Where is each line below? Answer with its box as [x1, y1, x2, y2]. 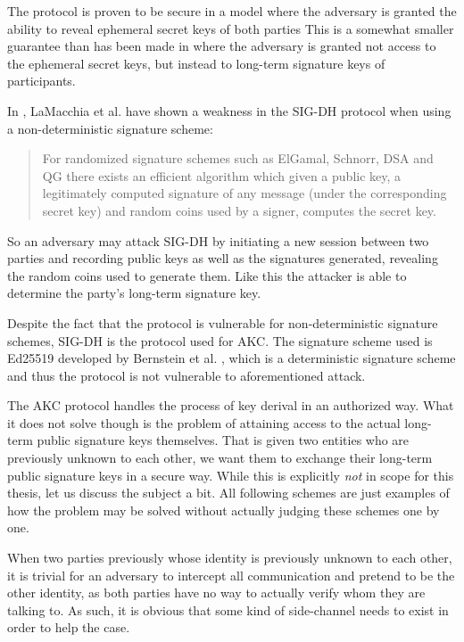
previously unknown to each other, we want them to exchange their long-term [7, 449, 433, 467]
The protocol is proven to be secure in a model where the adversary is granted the [7, 2, 457, 20]
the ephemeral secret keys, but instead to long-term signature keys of [7, 53, 385, 72]
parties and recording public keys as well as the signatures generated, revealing [7, 249, 438, 267]
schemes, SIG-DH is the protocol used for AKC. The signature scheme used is [7, 331, 433, 350]
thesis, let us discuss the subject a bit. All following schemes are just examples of [7, 483, 450, 502]
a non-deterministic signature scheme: [7, 119, 213, 137]
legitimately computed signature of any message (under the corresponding [42, 184, 447, 202]
